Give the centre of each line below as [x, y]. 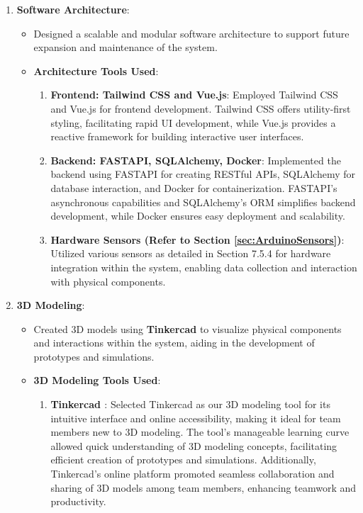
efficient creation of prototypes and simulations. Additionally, [183, 460]
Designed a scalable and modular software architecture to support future [191, 33]
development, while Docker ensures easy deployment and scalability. [198, 216]
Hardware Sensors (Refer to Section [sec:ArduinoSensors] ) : [197, 239]
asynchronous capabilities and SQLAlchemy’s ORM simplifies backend [203, 202]
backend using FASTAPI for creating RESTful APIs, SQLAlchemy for [203, 174]
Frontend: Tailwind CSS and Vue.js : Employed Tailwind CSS [194, 95]
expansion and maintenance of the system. [125, 47]
